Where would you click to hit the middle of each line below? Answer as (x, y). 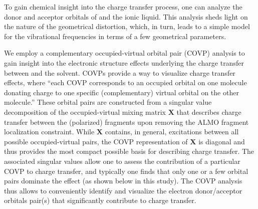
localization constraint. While (49, 132)
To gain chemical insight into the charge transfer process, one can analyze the (123, 7)
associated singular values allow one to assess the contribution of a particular (122, 161)
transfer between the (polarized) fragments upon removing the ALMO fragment (126, 122)
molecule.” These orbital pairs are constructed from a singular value (108, 102)
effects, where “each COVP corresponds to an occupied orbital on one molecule (125, 82)
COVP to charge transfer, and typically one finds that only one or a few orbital (126, 171)
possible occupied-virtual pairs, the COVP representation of (96, 141)
